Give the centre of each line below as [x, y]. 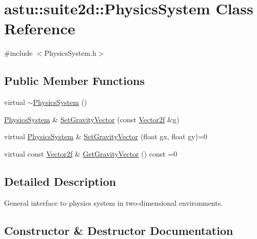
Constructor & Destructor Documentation [119, 230]
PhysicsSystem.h [70, 53]
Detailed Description [60, 181]
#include [18, 53]
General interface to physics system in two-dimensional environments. [114, 202]
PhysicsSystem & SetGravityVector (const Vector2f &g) [92, 119]
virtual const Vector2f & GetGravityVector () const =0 [91, 153]
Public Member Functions [74, 81]
